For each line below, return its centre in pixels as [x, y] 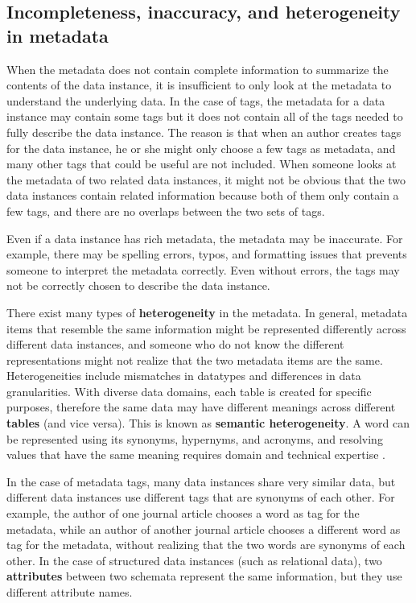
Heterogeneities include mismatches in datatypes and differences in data [184, 376]
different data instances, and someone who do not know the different [175, 344]
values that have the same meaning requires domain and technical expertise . [196, 454]
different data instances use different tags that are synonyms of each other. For [201, 497]
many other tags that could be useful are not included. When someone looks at [202, 164]
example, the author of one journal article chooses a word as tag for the [183, 513]
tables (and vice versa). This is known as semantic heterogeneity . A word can [208, 423]
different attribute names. [70, 592]
